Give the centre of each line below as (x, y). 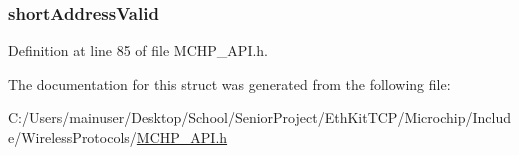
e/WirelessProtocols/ (72, 137)
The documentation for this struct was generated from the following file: (229, 83)
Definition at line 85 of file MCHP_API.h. (138, 50)
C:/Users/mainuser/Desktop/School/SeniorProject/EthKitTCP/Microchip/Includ (260, 117)
